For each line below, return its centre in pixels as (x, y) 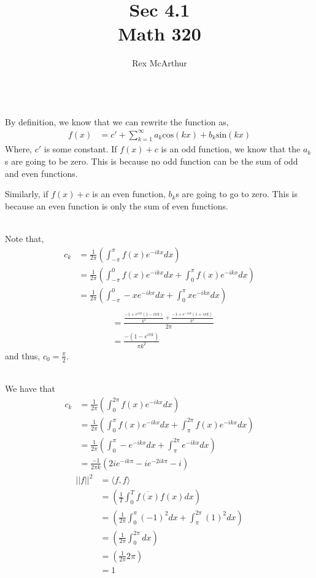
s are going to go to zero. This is (237, 194)
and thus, (23, 355)
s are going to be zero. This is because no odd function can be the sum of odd (152, 161)
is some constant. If (80, 149)
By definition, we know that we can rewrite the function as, (117, 121)
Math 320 (160, 33)
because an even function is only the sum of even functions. (117, 205)
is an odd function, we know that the (231, 149)
